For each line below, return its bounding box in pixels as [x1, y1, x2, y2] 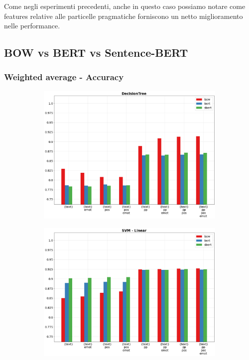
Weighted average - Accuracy [4, 71, 124, 83]
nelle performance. [4, 20, 60, 31]
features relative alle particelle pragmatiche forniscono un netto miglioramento [4, 10, 243, 21]
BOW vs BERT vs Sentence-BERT [4, 45, 188, 60]
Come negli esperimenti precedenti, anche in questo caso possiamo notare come [4, 1, 246, 11]
